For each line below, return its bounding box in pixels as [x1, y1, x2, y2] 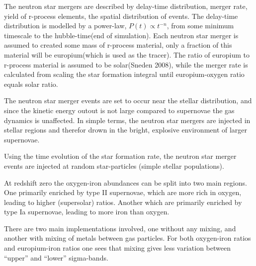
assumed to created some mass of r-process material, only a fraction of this [4, 40, 232, 50]
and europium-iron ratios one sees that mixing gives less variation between [4, 243, 231, 253]
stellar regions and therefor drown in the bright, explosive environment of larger [4, 125, 248, 135]
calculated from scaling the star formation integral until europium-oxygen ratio [4, 69, 245, 79]
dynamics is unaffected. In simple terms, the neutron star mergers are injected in [4, 115, 251, 125]
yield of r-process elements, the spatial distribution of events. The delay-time [4, 10, 238, 21]
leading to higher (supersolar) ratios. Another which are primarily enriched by [4, 197, 242, 207]
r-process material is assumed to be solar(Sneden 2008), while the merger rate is [4, 59, 248, 69]
